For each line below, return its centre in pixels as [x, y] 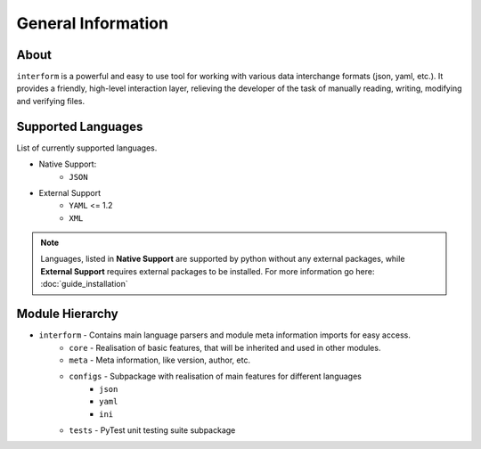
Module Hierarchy [68, 314]
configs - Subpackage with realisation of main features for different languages [216, 376]
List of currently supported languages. [87, 148]
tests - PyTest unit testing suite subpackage [152, 430]
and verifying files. [50, 101]
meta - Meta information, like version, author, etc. [160, 360]
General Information [93, 23]
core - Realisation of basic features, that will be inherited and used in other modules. [225, 347]
